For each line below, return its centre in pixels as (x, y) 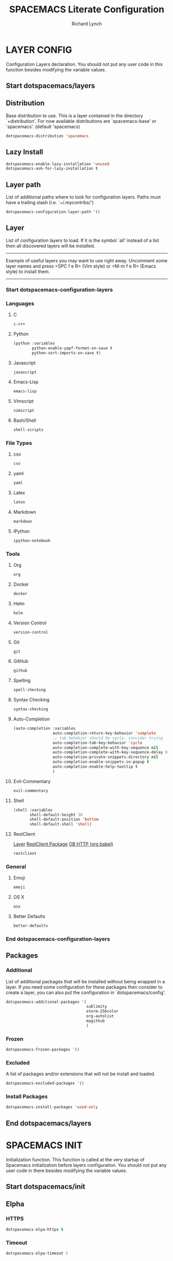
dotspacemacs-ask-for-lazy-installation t (52, 169)
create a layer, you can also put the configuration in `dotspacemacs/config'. (86, 992)
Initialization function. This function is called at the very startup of (75, 1159)
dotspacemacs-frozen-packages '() (43, 1050)
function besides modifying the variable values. (56, 69)
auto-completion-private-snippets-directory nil (105, 757)
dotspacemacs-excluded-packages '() (45, 1084)
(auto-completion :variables (44, 729)
